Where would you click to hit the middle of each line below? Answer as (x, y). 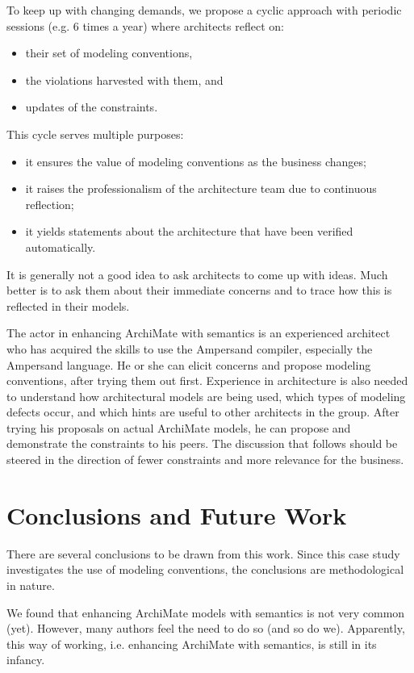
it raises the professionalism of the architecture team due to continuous (201, 188)
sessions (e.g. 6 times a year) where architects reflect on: (145, 25)
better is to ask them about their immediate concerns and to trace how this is (199, 290)
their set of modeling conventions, (109, 53)
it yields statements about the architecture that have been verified (189, 231)
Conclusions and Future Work (177, 514)
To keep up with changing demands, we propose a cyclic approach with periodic (204, 10)
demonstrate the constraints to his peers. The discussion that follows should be (202, 443)
